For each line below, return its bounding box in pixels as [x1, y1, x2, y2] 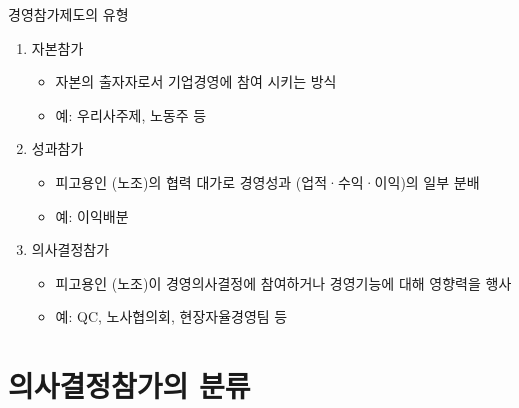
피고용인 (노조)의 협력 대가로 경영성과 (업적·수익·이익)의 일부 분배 [55, 171, 480, 192]
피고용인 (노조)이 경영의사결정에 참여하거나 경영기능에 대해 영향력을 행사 [55, 272, 512, 293]
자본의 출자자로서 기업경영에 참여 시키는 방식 [55, 71, 337, 92]
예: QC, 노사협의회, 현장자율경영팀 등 [55, 306, 288, 327]
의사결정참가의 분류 [8, 365, 251, 406]
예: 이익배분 [55, 205, 129, 226]
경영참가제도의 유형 [8, 4, 129, 24]
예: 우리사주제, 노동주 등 [55, 104, 207, 125]
